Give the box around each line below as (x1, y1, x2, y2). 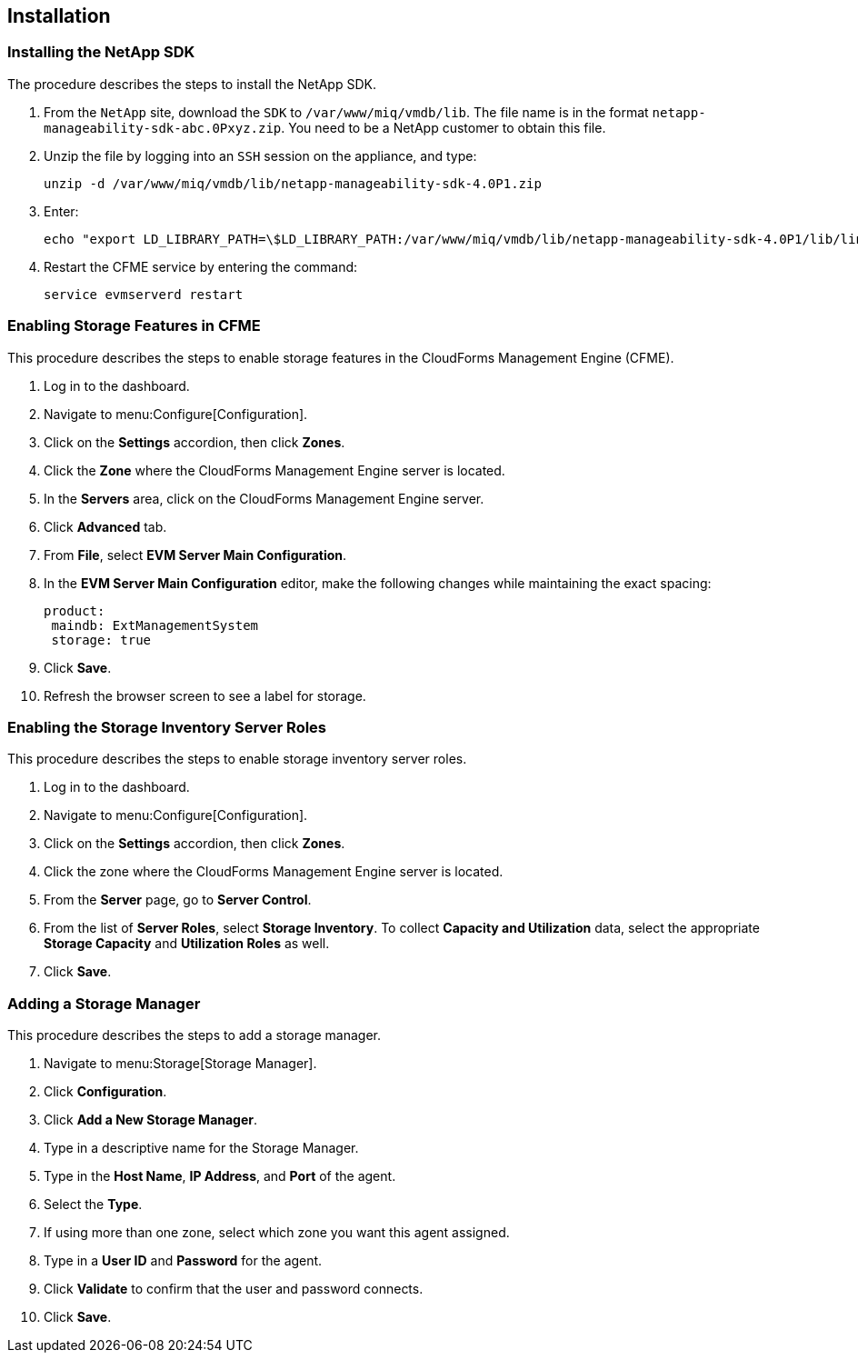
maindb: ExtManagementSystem (51, 617, 259, 633)
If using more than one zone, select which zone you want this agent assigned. (44, 1225, 510, 1241)
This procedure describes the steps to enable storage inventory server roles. (7, 751, 467, 767)
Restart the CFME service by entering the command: (44, 258, 358, 275)
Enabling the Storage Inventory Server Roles (7, 717, 327, 736)
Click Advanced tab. (44, 518, 167, 535)
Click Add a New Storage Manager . (44, 1112, 258, 1128)
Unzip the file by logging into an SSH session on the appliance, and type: (44, 147, 477, 164)
